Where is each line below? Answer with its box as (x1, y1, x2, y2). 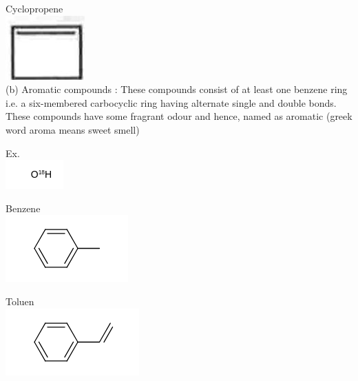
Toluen (6, 294, 34, 308)
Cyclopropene (6, 1, 63, 15)
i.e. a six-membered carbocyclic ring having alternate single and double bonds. (6, 95, 337, 110)
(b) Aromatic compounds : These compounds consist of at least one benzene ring (6, 82, 348, 96)
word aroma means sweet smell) (6, 122, 140, 136)
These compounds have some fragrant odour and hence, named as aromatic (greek (6, 109, 352, 123)
